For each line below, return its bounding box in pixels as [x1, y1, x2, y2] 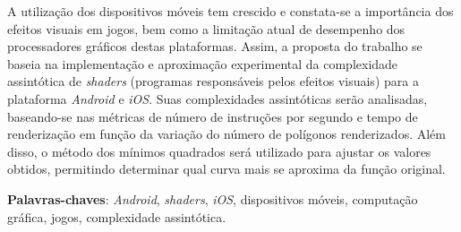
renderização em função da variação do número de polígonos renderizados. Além [7, 125, 446, 143]
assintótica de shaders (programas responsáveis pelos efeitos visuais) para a [7, 72, 419, 90]
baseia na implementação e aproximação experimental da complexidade [7, 54, 398, 73]
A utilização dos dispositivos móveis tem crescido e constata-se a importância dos [7, 2, 454, 20]
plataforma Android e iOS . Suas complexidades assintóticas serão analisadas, [7, 89, 428, 107]
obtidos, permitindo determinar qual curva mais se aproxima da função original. [7, 159, 446, 178]
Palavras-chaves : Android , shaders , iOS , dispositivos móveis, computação [7, 189, 418, 208]
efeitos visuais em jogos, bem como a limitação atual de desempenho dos [7, 19, 406, 38]
